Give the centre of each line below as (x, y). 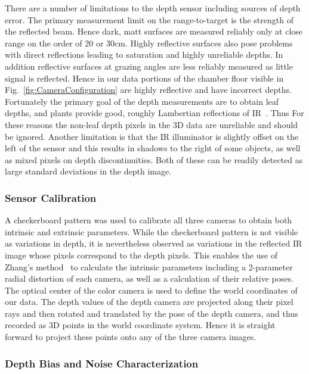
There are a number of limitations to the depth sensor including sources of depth (153, 8)
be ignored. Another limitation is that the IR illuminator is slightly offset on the (152, 136)
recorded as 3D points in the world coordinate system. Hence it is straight (140, 325)
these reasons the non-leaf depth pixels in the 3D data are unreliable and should (152, 124)
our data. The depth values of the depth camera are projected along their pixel (149, 302)
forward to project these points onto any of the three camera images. (131, 337)
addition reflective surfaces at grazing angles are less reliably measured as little (149, 66)
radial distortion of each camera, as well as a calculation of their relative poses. (149, 278)
